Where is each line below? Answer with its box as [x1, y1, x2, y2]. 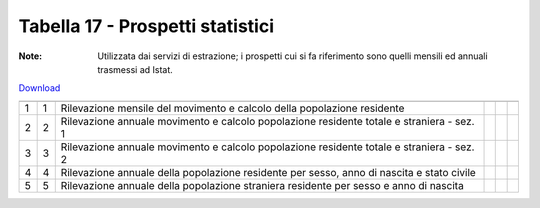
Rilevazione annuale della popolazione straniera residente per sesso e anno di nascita [60, 178, 464, 192]
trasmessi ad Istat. [97, 63, 174, 75]
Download [18, 82, 61, 94]
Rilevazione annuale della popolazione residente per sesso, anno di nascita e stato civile [60, 165, 477, 179]
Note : [18, 50, 43, 62]
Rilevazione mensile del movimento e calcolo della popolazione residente [60, 101, 405, 115]
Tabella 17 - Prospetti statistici [18, 15, 275, 37]
